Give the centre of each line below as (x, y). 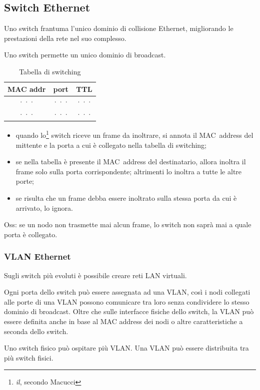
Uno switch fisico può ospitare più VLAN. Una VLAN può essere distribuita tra (126, 348)
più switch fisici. (29, 357)
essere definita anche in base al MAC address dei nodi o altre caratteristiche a (123, 321)
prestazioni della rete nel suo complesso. (65, 38)
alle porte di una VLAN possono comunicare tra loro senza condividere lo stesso (127, 301)
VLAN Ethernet (37, 256)
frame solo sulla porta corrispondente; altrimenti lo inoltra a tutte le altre (129, 171)
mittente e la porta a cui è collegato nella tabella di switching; (111, 145)
